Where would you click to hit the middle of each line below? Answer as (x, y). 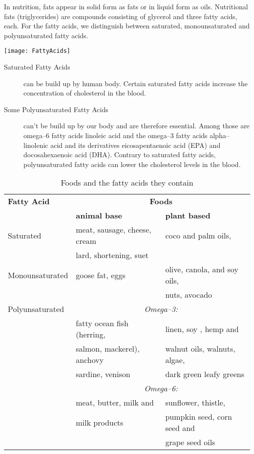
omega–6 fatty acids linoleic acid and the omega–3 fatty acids (116, 135)
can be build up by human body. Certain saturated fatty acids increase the (136, 83)
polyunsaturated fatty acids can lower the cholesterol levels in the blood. (132, 164)
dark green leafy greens (205, 374)
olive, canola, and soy (202, 269)
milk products (100, 422)
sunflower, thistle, (195, 403)
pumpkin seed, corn (199, 417)
